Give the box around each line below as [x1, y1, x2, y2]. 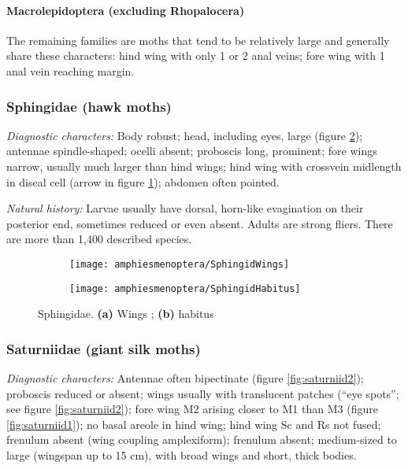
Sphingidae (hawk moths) [6, 96, 172, 116]
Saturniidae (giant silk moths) [6, 338, 201, 358]
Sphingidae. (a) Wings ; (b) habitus [38, 305, 214, 322]
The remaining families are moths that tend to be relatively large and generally [6, 31, 390, 48]
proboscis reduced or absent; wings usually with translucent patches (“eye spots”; [6, 385, 399, 401]
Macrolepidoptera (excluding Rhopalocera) [6, 2, 245, 18]
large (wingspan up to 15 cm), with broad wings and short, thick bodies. [6, 447, 357, 463]
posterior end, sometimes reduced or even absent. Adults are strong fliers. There [6, 215, 393, 231]
